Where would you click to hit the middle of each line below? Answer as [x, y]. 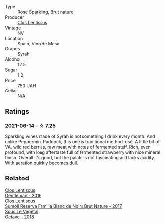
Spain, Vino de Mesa [39, 44]
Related [17, 178]
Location [14, 38]
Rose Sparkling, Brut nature [45, 12]
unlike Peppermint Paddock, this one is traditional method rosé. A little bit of [82, 141]
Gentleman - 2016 [23, 195]
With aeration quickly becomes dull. [41, 163]
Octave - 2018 [20, 217]
